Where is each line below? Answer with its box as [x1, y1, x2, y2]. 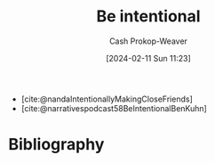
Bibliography [8, 134, 105, 155]
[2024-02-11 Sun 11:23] [105, 53, 192, 63]
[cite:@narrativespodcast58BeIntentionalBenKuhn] [20, 102, 208, 113]
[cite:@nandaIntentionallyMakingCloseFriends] [20, 94, 193, 104]
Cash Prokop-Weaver [108, 36, 188, 46]
